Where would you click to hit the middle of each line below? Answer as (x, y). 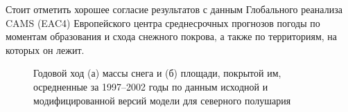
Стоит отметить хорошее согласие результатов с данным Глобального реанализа (174, 9)
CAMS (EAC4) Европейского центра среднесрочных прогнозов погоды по (163, 22)
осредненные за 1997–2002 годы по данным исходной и (151, 86)
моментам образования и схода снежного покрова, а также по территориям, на (172, 36)
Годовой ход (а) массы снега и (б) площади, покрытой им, (157, 73)
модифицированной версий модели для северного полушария (162, 100)
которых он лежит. (45, 49)
